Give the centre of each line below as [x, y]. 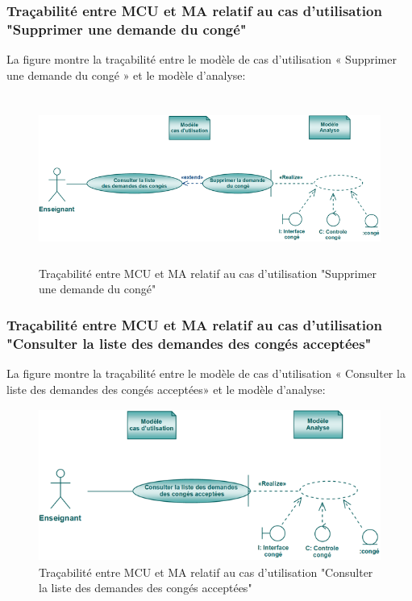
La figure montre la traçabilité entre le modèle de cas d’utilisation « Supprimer [202, 59]
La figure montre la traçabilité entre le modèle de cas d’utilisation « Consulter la [206, 373]
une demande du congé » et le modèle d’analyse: [126, 75]
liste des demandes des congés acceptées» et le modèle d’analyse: [166, 389]
